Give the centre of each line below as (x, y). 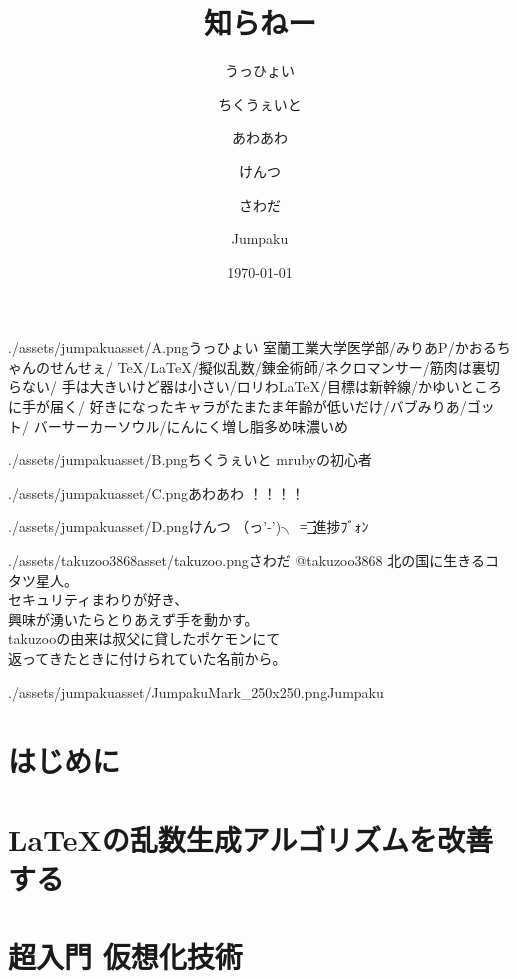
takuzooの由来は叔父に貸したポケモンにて (144, 638)
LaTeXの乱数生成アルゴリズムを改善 (250, 838)
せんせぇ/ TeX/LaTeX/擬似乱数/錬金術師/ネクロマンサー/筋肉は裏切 (274, 366)
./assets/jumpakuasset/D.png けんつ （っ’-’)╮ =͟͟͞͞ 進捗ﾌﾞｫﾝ (188, 526)
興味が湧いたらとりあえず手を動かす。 (133, 618)
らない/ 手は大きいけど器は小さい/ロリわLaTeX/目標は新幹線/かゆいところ (255, 386)
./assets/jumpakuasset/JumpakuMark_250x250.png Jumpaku (196, 691)
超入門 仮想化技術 (125, 956)
